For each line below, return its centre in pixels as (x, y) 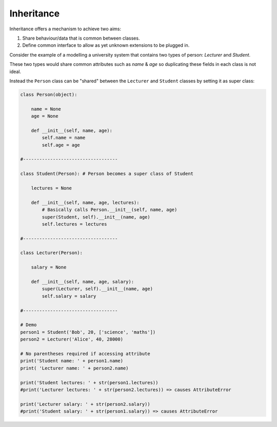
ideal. (15, 72)
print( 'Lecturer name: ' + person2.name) (74, 368)
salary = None (49, 267)
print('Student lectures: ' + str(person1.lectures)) (89, 382)
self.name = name (64, 138)
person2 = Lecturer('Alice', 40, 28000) (72, 339)
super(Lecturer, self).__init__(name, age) (97, 289)
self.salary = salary (69, 296)
